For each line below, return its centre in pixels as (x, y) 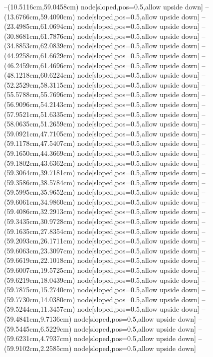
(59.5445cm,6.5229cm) (38, 328)
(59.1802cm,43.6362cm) (40, 163)
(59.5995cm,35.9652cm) (40, 192)
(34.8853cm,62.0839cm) (40, 46)
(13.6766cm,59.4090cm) (40, 16)
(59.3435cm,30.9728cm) (40, 221)
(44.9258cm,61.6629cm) (40, 55)
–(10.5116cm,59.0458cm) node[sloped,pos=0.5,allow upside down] (104, 6)
